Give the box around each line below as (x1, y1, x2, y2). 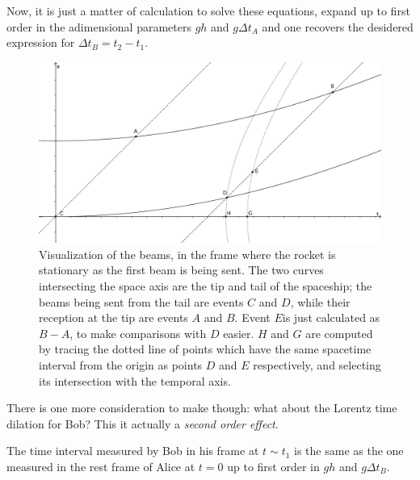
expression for (6, 34, 75, 51)
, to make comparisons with (69, 324, 207, 341)
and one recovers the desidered (262, 18, 414, 35)
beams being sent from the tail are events (39, 293, 244, 310)
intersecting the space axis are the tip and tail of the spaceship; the (39, 277, 372, 294)
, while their (290, 293, 351, 310)
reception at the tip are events (39, 309, 188, 326)
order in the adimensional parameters (6, 18, 191, 35)
